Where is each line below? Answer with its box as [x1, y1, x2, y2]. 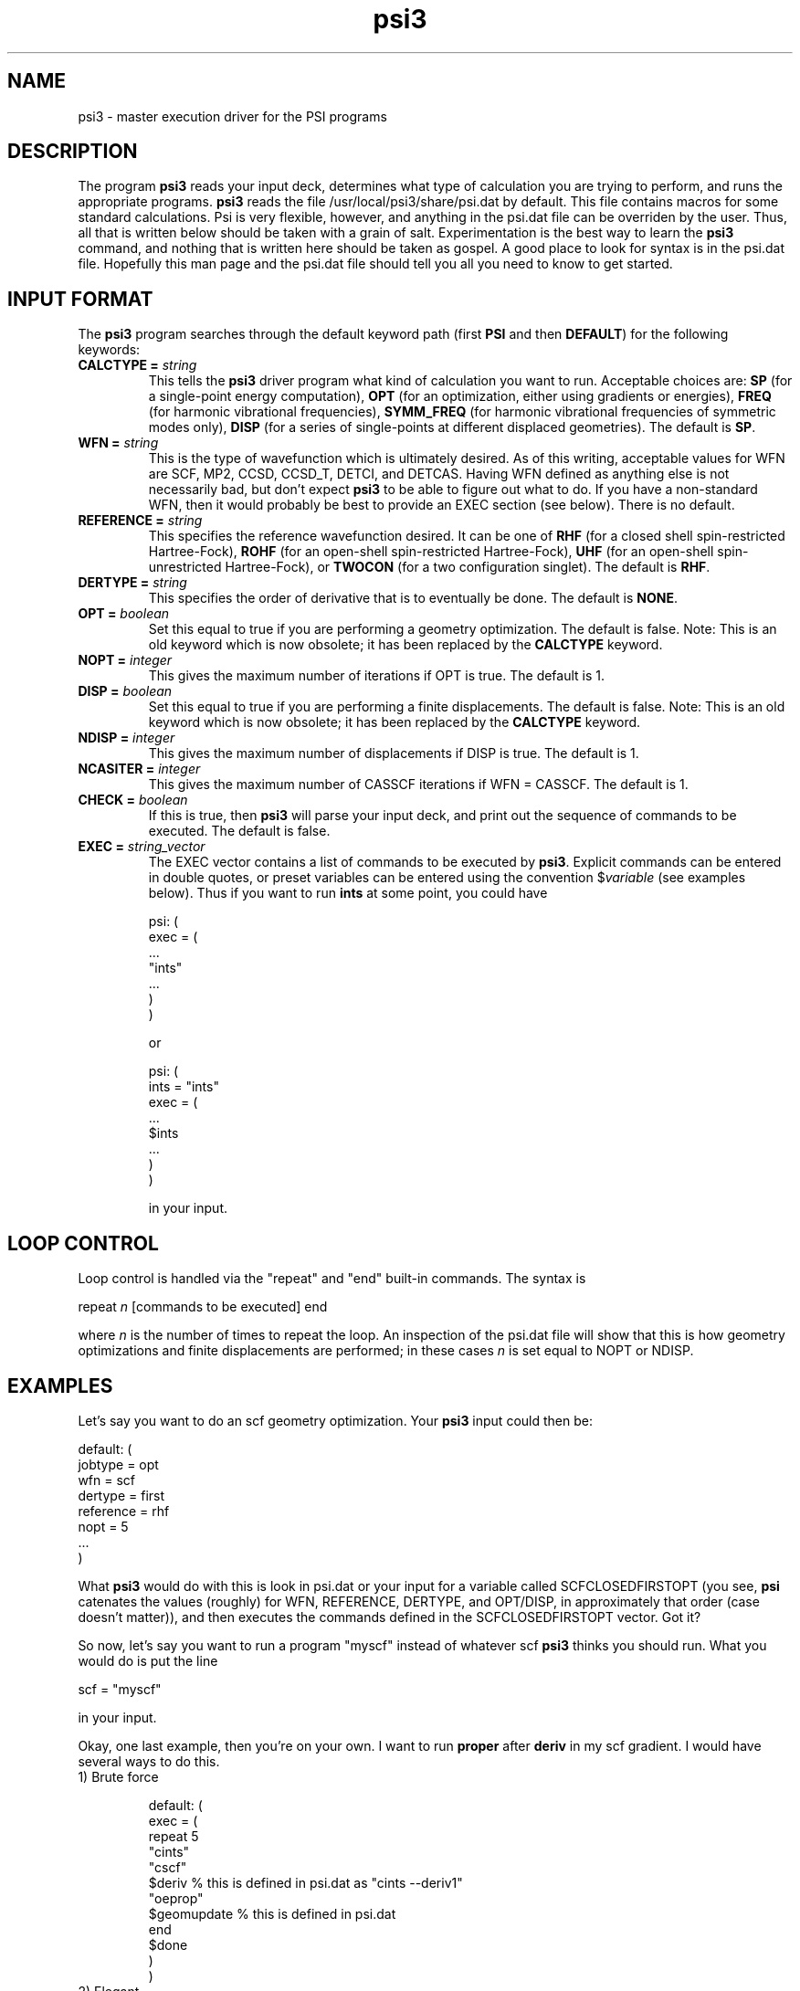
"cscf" [148, 1859, 187, 1875]
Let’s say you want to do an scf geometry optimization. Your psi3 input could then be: [78, 1412, 593, 1428]
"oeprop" [148, 1890, 204, 1906]
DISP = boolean [78, 683, 173, 700]
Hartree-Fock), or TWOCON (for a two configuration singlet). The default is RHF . [225, 559, 711, 575]
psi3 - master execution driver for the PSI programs [78, 108, 387, 124]
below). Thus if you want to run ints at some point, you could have [148, 885, 548, 901]
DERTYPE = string [78, 574, 187, 591]
